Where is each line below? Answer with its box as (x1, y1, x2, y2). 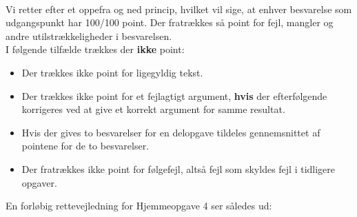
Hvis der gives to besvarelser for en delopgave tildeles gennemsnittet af (21, 125, 320, 139)
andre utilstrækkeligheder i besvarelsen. (6, 28, 172, 43)
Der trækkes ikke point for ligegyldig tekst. (21, 65, 203, 79)
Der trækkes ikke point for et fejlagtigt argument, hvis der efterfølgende (21, 88, 327, 103)
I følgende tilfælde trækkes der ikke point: (6, 42, 185, 56)
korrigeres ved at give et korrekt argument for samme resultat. (21, 102, 285, 116)
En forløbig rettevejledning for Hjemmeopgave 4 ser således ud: (6, 198, 272, 213)
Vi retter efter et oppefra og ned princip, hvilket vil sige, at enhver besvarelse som (6, 1, 352, 16)
